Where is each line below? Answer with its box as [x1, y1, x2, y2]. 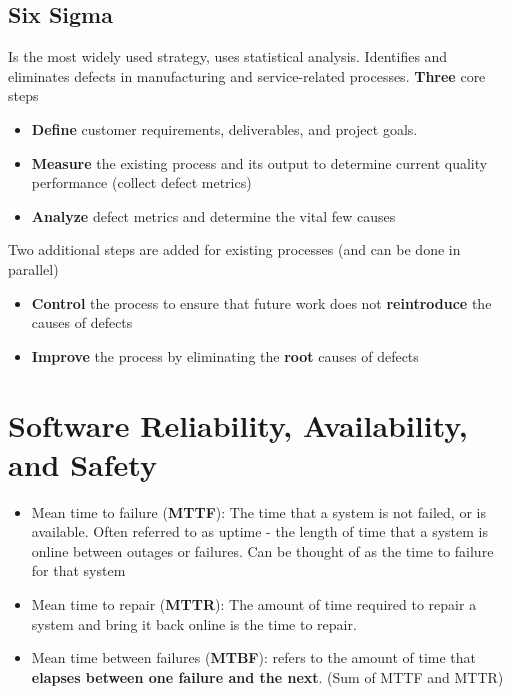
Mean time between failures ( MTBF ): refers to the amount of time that [31, 647, 477, 668]
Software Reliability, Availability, [8, 404, 468, 445]
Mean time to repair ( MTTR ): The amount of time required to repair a [31, 594, 477, 615]
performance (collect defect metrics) [31, 172, 252, 193]
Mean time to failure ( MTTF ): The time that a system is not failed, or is [31, 501, 486, 522]
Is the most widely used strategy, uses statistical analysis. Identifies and [8, 46, 448, 67]
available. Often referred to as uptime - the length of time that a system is [31, 521, 488, 542]
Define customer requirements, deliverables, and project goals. [31, 118, 418, 139]
